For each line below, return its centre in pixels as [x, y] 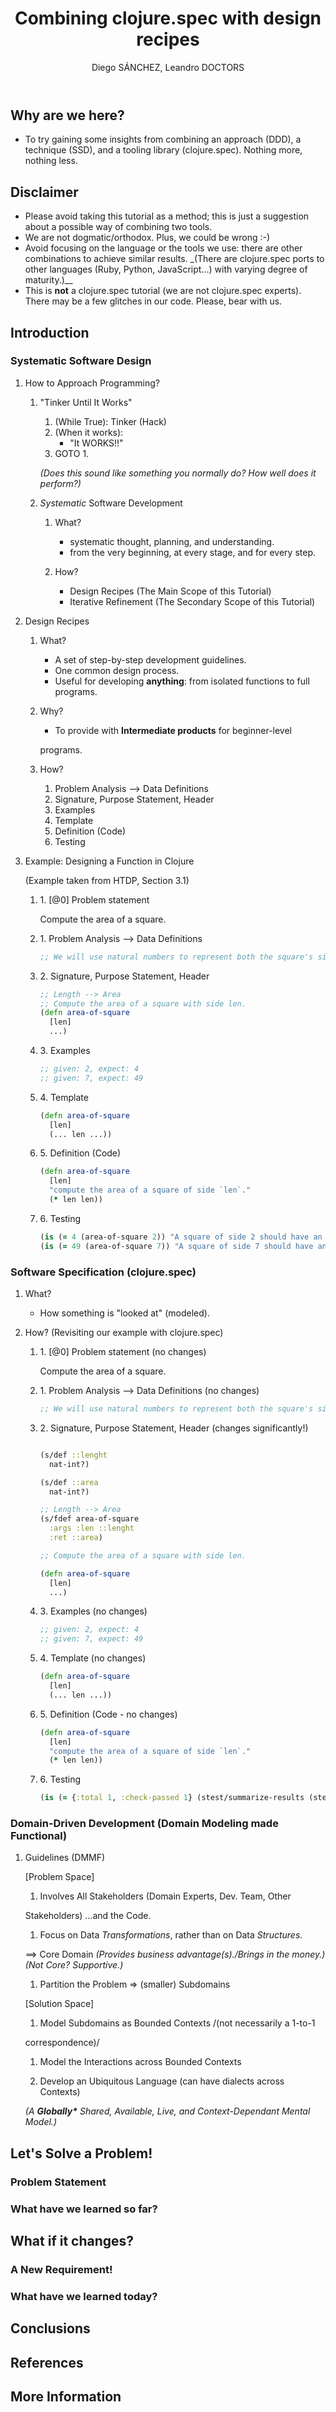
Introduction [50, 332]
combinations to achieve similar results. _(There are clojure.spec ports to [174, 259]
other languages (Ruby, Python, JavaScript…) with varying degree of [166, 269]
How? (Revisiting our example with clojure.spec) [124, 1333]
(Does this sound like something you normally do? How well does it [178, 473]
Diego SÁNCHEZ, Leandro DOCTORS [168, 67]
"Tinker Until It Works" [86, 402]
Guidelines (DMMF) [65, 1858]
